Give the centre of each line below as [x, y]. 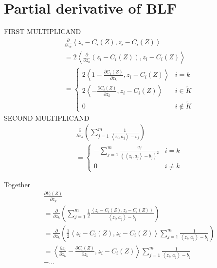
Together [17, 184]
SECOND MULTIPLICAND [47, 117]
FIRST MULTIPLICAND [43, 31]
